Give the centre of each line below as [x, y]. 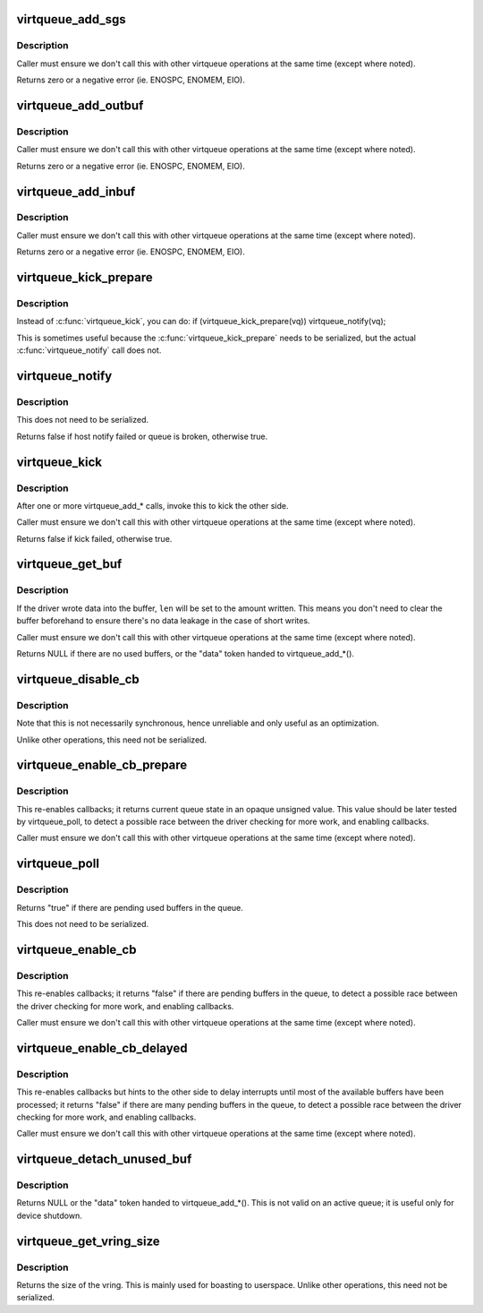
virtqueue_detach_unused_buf [104, 1159]
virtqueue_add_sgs [71, 19]
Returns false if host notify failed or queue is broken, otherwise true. [142, 436]
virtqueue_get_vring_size [88, 1241]
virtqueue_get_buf [69, 564]
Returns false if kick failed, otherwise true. [94, 538]
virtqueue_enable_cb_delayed [102, 1048]
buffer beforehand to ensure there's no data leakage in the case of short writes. [163, 621]
